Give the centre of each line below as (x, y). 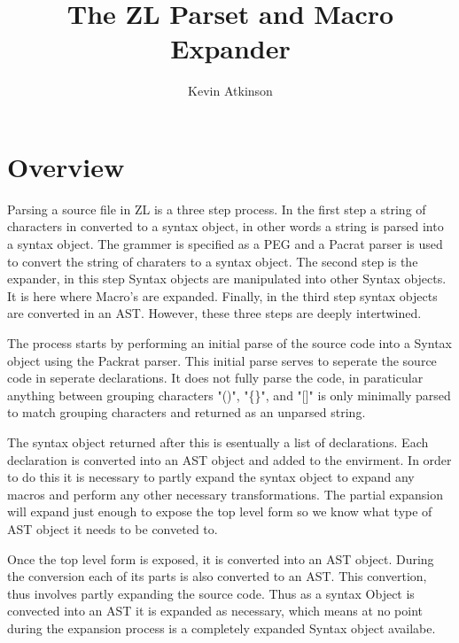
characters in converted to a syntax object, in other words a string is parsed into (226, 226)
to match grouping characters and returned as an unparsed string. (187, 412)
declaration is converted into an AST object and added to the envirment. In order (229, 459)
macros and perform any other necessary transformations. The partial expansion (225, 494)
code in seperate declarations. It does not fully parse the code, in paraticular (215, 378)
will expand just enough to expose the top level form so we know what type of (220, 511)
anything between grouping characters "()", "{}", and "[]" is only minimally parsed (229, 395)
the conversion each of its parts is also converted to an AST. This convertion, (217, 576)
